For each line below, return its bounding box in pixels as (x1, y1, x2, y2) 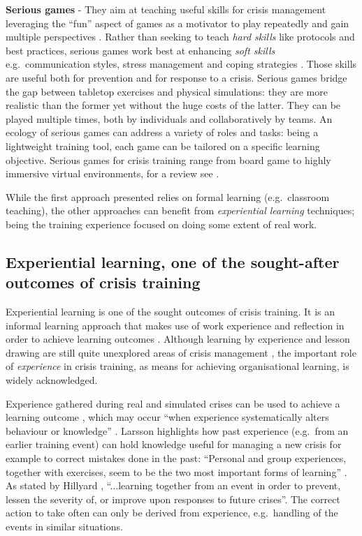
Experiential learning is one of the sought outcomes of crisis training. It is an (6, 304, 335, 319)
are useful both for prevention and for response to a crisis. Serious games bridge (6, 70, 347, 84)
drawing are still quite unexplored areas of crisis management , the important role (6, 345, 356, 359)
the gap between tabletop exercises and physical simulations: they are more (6, 84, 328, 98)
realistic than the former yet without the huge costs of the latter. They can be (6, 98, 341, 112)
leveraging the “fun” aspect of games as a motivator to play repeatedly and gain (6, 15, 349, 30)
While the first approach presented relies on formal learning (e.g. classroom (6, 189, 330, 204)
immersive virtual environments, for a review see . (6, 166, 219, 181)
